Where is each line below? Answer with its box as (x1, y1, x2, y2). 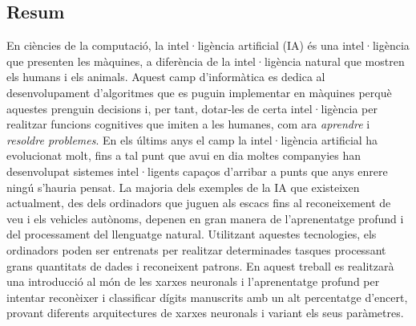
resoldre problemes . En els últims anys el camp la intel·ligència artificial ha (6, 131, 378, 148)
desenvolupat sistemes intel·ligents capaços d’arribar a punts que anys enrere (6, 162, 388, 179)
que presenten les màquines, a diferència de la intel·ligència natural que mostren (6, 52, 405, 69)
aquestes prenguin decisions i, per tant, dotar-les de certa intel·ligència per (6, 100, 378, 116)
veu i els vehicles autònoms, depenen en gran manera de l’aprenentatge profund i (6, 210, 404, 226)
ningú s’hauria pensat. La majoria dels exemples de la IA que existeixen (6, 178, 360, 195)
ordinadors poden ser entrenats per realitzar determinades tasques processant (6, 241, 386, 258)
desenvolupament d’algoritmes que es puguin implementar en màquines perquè (6, 84, 392, 100)
